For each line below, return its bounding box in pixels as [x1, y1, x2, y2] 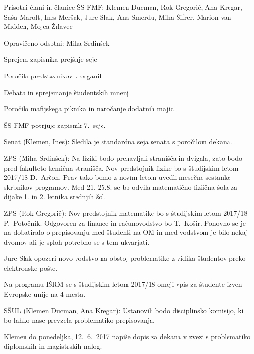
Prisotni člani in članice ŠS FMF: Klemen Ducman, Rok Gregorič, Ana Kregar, [4, 2, 242, 12]
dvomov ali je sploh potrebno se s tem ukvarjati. [4, 236, 150, 247]
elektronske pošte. [4, 262, 58, 273]
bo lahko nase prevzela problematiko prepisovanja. [4, 315, 155, 325]
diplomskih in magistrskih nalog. [4, 341, 102, 351]
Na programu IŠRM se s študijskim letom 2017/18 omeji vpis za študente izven [4, 279, 242, 289]
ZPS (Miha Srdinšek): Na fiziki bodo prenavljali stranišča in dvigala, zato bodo [4, 152, 242, 163]
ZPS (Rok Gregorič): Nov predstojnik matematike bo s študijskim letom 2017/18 [4, 207, 248, 218]
